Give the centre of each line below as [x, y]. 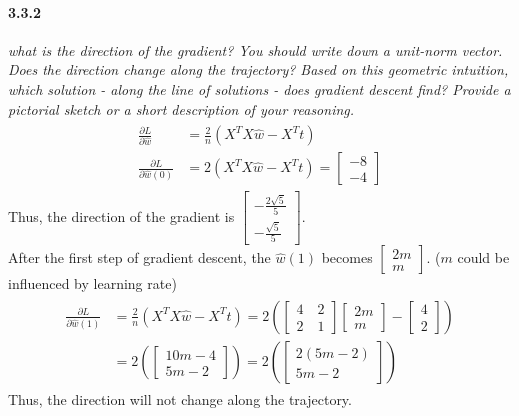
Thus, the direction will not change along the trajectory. [180, 399]
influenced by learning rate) [92, 283]
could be [483, 257]
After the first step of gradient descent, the [139, 257]
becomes [347, 257]
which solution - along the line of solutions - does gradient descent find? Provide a [259, 88]
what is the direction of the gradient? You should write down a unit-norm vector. [255, 49]
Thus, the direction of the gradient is [121, 215]
